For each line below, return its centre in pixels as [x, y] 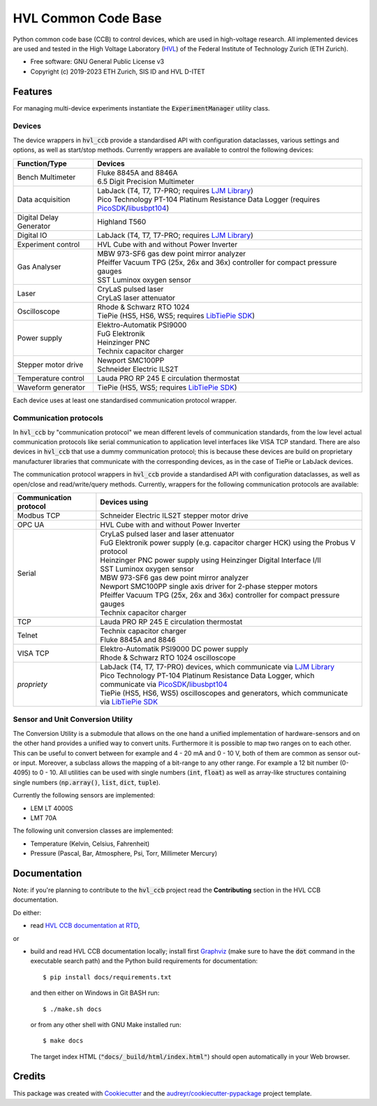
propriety [32, 684]
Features [32, 91]
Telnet [28, 635]
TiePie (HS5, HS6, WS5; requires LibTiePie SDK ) [176, 316]
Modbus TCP [39, 516]
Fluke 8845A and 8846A [138, 173]
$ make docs [63, 1041]
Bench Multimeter [46, 177]
